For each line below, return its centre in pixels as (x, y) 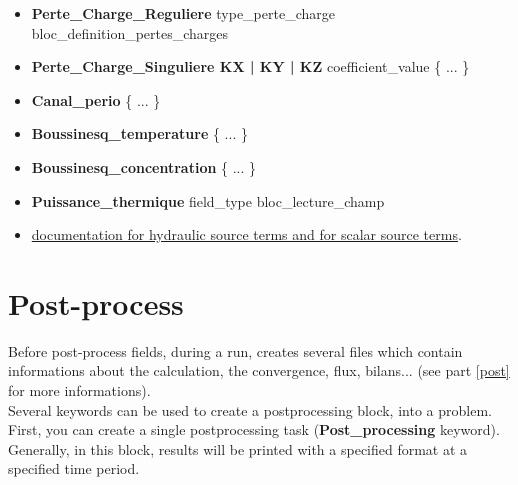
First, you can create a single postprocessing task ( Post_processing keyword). (254, 429)
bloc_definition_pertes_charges (130, 32)
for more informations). (79, 390)
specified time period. (74, 468)
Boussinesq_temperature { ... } (139, 133)
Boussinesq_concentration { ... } (144, 166)
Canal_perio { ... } (96, 99)
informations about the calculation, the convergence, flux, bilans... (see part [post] (259, 370)
